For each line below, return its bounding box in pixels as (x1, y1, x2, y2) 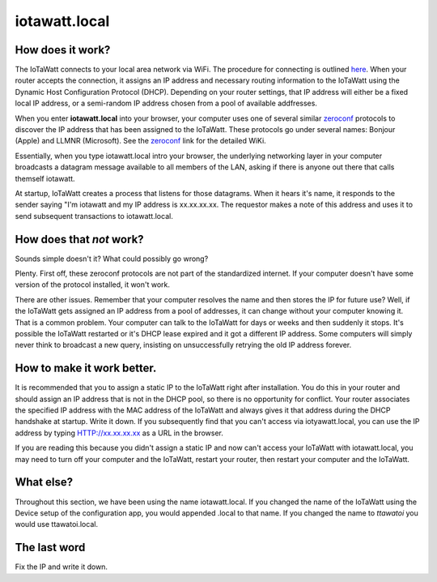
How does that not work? (15, 232, 145, 246)
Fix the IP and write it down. (15, 562, 108, 571)
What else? (15, 475, 73, 490)
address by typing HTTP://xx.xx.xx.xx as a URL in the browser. (15, 428, 224, 438)
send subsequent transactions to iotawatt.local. (15, 211, 173, 220)
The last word (15, 541, 86, 554)
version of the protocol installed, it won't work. (15, 280, 170, 289)
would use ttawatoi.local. (15, 520, 99, 529)
